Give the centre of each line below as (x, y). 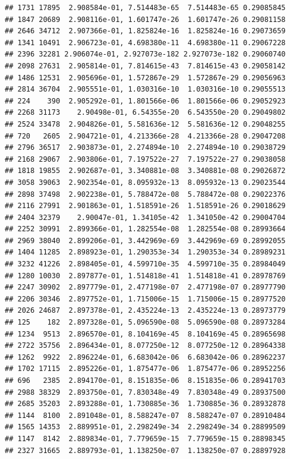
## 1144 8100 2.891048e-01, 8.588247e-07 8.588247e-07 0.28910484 (145, 415)
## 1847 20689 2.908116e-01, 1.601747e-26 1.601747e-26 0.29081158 (145, 19)
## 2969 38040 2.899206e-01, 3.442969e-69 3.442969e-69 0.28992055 (145, 240)
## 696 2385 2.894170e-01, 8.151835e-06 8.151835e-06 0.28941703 (145, 381)
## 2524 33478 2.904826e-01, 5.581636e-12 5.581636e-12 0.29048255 (145, 124)
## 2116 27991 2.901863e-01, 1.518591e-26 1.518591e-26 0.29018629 (145, 206)
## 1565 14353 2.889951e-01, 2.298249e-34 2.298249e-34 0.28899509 (145, 427)
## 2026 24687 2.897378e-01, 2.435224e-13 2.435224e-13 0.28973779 (145, 311)
